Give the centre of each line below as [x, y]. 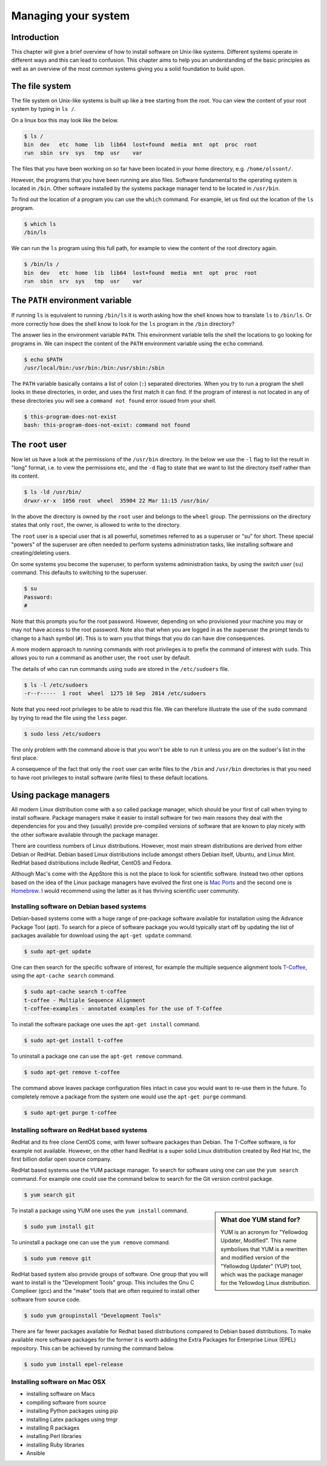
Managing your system [71, 16]
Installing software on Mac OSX [58, 1382]
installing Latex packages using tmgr [72, 1419]
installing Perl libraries [54, 1436]
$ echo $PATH [43, 359]
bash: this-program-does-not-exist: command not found [107, 425]
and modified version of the [255, 1258]
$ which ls [40, 224]
